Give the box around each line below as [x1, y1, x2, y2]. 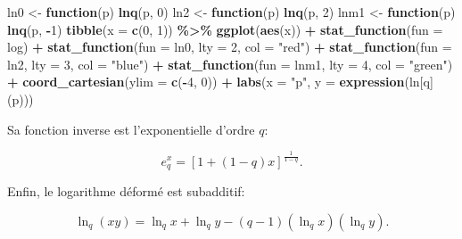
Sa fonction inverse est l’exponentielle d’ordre [7, 119, 255, 138]
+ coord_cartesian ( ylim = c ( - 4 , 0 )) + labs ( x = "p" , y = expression [7, 72, 405, 91]
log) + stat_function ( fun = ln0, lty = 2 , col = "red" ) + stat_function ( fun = [7, 37, 452, 56]
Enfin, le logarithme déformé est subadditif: [7, 181, 245, 200]
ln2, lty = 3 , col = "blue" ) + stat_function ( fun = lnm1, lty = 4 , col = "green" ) [7, 54, 453, 73]
